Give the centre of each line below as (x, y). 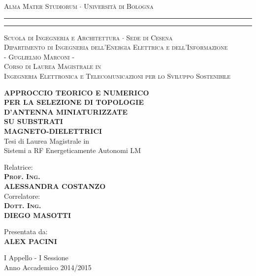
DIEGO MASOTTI (38, 215)
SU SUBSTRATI (33, 121)
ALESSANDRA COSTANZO (55, 186)
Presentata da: (26, 231)
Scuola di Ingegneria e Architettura (62, 37)
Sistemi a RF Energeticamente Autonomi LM (73, 150)
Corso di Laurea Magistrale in (52, 66)
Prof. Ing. (22, 176)
